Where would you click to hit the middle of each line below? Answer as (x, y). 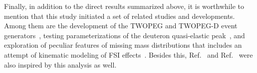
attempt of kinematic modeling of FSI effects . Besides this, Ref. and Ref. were (128, 54)
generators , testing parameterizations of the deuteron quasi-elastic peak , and (125, 35)
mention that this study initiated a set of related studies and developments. (120, 16)
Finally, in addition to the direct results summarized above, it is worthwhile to (124, 6)
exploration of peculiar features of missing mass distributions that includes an (123, 45)
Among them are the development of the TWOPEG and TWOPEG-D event (121, 26)
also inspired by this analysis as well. (60, 64)
